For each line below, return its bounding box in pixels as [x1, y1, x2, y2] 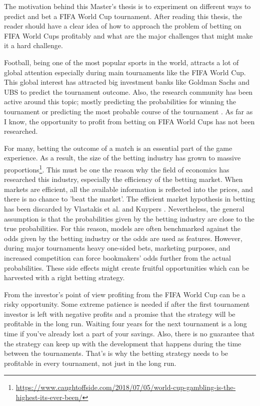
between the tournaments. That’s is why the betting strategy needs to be [4, 348, 228, 358]
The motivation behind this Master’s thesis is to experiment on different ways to [4, 1, 251, 11]
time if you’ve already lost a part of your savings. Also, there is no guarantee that [4, 328, 255, 339]
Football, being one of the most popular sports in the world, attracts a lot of [4, 57, 239, 67]
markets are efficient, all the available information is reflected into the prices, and [4, 183, 253, 194]
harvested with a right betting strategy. [4, 272, 125, 283]
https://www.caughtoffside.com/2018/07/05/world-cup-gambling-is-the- [15, 382, 236, 392]
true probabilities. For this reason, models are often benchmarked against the [4, 223, 240, 234]
